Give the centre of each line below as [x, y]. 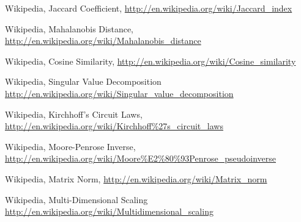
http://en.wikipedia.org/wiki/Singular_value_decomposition [119, 93]
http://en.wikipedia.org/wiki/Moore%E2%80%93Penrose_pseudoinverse [140, 158]
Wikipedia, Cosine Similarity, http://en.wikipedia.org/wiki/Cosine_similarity [150, 61]
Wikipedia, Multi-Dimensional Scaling [76, 199]
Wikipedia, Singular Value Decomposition [83, 81]
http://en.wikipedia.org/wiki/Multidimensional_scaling [109, 211]
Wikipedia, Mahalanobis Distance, [69, 28]
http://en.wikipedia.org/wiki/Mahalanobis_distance [103, 41]
